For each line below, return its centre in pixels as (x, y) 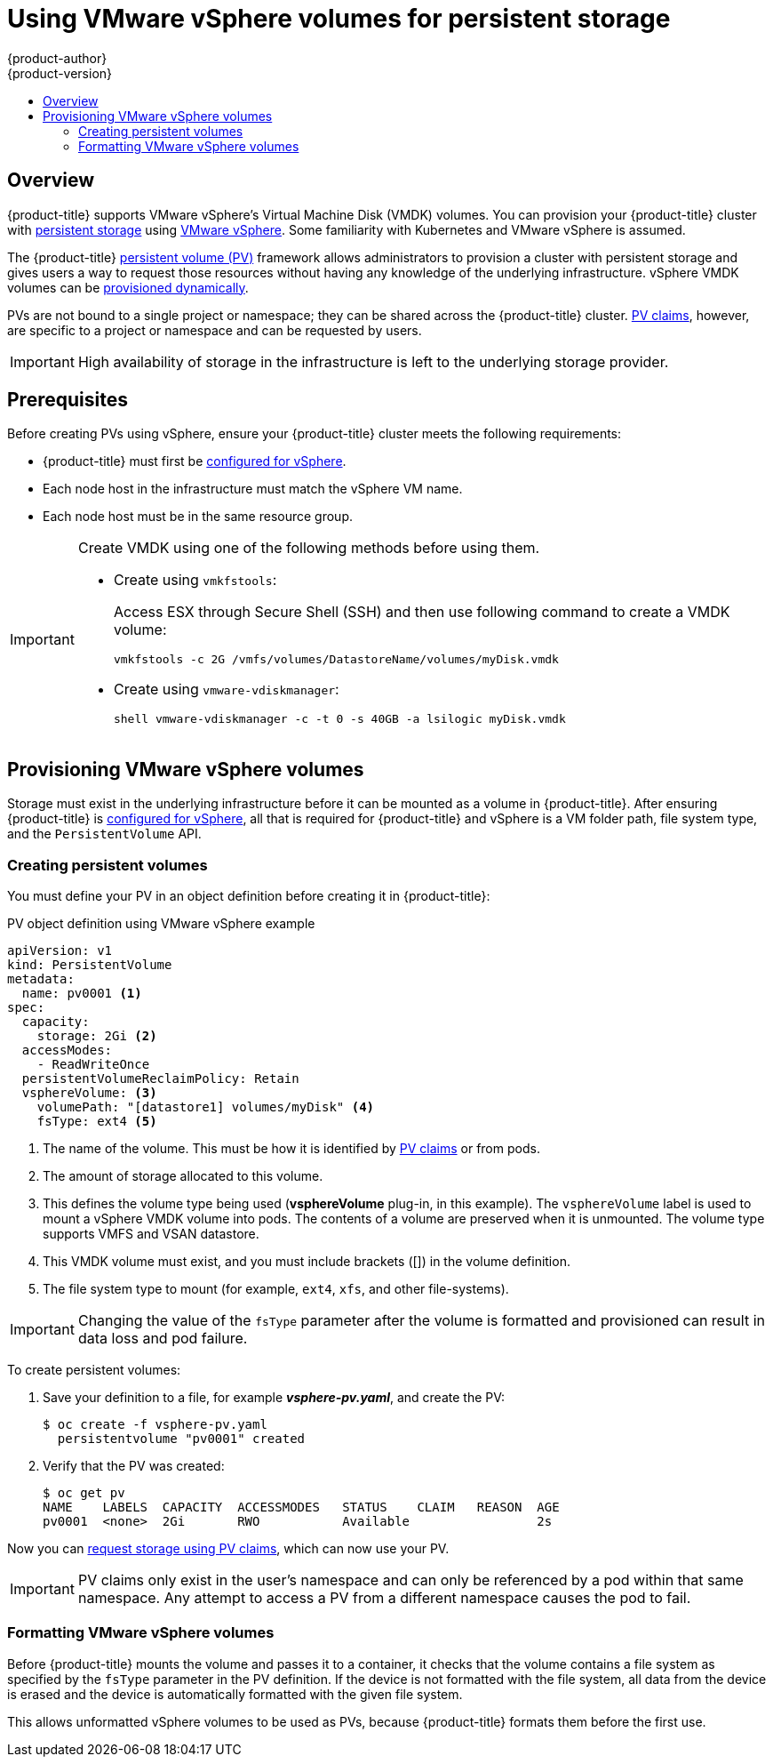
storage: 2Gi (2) (97, 1036)
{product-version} (60, 73)
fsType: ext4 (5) (97, 1122)
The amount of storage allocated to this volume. (183, 1176)
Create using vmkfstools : (195, 580)
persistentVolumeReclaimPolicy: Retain (160, 1079)
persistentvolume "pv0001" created (181, 1439)
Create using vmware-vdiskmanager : (226, 690)
